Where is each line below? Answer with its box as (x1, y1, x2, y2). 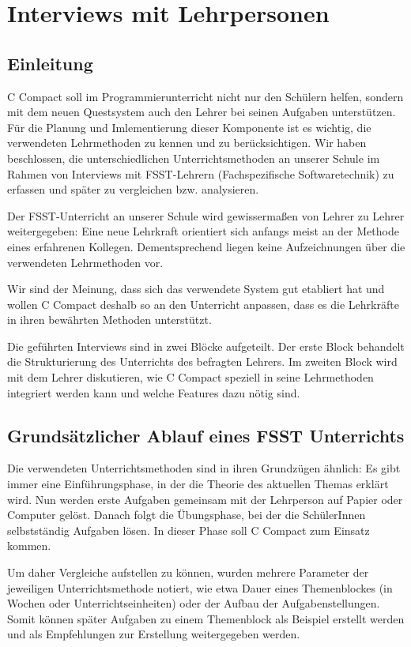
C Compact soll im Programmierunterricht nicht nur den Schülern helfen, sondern (7, 88, 404, 104)
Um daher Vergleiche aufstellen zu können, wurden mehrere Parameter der (7, 564, 369, 581)
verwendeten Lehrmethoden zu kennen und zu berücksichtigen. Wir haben (7, 134, 367, 151)
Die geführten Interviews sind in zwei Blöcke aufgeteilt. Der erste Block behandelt (7, 337, 405, 354)
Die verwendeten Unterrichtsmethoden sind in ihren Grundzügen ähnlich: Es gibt (7, 460, 401, 476)
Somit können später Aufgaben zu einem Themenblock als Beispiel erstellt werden (7, 610, 405, 626)
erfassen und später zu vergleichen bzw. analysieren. (7, 181, 259, 197)
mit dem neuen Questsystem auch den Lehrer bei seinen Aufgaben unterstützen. (7, 103, 396, 120)
